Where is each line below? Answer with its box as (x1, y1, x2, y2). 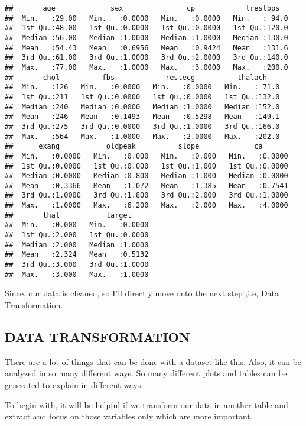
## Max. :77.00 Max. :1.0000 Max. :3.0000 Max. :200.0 (5, 63, 288, 72)
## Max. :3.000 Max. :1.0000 (5, 270, 149, 279)
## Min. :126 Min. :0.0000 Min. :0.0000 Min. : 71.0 (5, 83, 280, 92)
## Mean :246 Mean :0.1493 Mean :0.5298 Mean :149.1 (5, 112, 280, 121)
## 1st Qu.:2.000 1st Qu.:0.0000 (5, 231, 149, 240)
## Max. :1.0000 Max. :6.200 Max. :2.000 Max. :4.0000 (5, 201, 288, 210)
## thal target (5, 211, 132, 220)
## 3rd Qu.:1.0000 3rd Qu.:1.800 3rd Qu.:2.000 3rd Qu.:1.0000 (5, 191, 288, 200)
